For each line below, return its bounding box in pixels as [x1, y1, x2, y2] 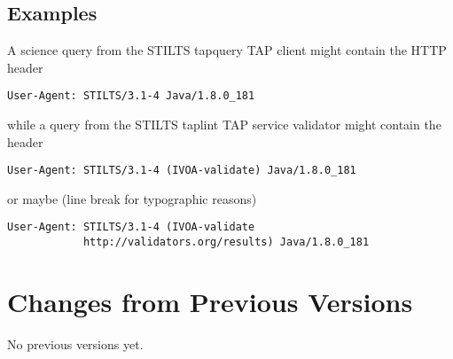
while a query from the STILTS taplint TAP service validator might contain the [7, 115, 441, 134]
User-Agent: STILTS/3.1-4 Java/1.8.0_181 [7, 90, 255, 103]
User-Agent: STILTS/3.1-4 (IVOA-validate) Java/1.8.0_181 [7, 164, 356, 177]
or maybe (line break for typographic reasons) [7, 189, 257, 207]
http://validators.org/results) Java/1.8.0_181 [82, 236, 370, 249]
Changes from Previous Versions [7, 283, 413, 319]
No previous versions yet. [7, 334, 144, 353]
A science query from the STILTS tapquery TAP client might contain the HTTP [7, 41, 447, 59]
